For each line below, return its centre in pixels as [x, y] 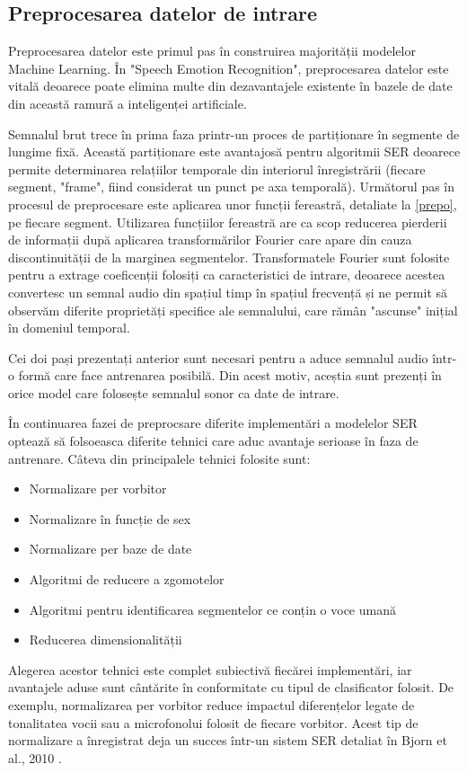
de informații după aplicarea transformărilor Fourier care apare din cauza [210, 240]
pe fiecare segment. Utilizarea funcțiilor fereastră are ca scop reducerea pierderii [228, 222]
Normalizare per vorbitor [98, 489]
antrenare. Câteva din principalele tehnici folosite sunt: [159, 458]
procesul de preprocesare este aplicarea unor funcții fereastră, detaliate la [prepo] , [233, 204]
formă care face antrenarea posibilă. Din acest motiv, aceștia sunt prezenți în [230, 375]
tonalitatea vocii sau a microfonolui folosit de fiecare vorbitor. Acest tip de [213, 722]
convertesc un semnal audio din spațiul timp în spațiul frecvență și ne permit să [228, 292]
